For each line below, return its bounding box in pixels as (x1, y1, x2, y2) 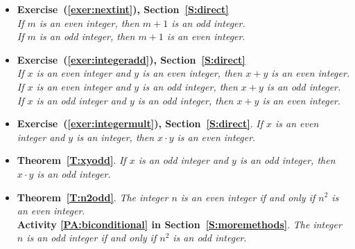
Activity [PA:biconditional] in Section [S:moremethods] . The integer (17, 216, 342, 231)
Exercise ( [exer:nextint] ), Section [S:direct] (17, 2, 229, 16)
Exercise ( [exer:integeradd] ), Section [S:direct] (17, 52, 245, 66)
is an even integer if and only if (180, 190, 315, 204)
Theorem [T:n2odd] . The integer (17, 190, 168, 204)
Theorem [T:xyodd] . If (17, 153, 126, 167)
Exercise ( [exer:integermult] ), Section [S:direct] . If (17, 116, 263, 131)
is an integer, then (76, 129, 155, 144)
